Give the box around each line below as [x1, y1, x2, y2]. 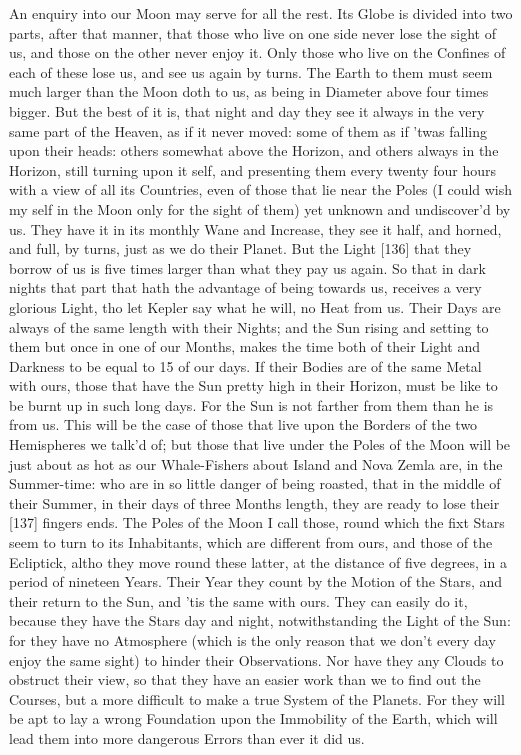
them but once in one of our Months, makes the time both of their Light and [9, 336, 480, 357]
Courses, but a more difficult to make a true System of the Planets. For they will [9, 688, 505, 709]
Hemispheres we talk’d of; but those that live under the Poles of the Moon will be [9, 434, 511, 455]
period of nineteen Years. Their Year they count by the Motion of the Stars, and [9, 571, 503, 592]
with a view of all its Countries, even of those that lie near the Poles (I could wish [9, 179, 513, 200]
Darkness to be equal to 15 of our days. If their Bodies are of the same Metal [9, 355, 482, 376]
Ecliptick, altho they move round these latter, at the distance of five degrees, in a [9, 551, 507, 572]
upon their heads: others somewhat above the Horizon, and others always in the [9, 140, 499, 161]
